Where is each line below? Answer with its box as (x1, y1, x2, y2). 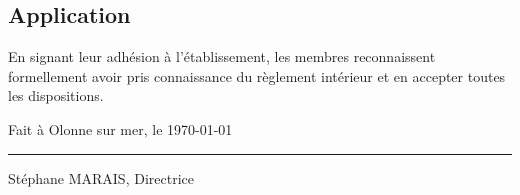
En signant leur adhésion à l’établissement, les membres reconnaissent (8, 46, 436, 67)
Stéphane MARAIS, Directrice (8, 167, 194, 188)
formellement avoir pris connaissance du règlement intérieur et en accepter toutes (8, 65, 506, 86)
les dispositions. (8, 85, 104, 106)
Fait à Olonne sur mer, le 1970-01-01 (8, 118, 233, 139)
